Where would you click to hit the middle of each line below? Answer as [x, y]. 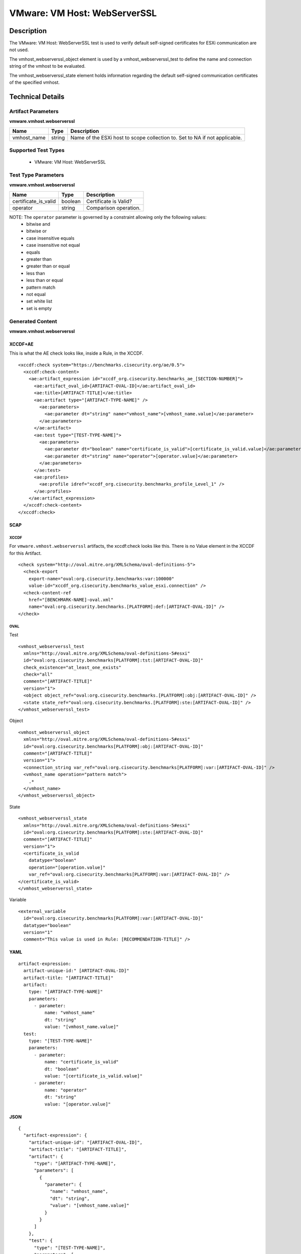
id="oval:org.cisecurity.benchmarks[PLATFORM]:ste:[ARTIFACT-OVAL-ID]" [113, 832]
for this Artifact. [26, 553]
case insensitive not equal [53, 245]
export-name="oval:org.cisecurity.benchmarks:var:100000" [101, 579]
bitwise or [37, 231]
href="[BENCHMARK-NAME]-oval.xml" [71, 600]
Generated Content [33, 321]
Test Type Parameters [37, 175]
